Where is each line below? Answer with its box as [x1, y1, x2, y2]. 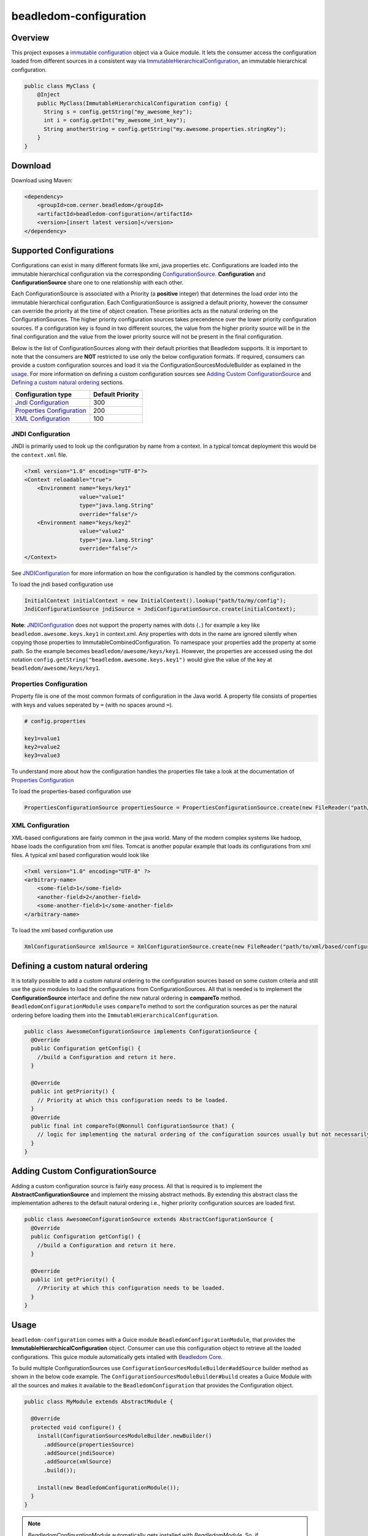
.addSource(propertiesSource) [44, 1441, 135, 1448]
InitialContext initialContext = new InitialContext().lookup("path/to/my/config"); [24, 597, 286, 604]
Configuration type [15, 390, 72, 399]
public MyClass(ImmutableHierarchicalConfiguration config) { [37, 100, 228, 107]
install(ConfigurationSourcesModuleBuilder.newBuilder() [37, 1432, 212, 1440]
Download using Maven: [11, 177, 73, 184]
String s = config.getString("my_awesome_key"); [44, 108, 193, 115]
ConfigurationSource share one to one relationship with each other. [11, 278, 184, 286]
